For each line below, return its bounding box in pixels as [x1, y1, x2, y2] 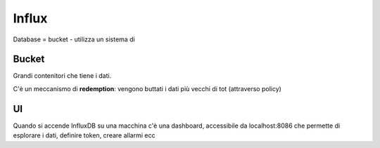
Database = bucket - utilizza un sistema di [13, 35, 135, 43]
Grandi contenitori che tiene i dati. [13, 72, 112, 80]
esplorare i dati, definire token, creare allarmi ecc [13, 131, 156, 140]
